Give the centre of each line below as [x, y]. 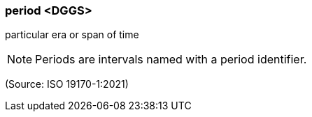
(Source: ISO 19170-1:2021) [67, 84]
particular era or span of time [72, 35]
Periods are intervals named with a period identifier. [171, 60]
